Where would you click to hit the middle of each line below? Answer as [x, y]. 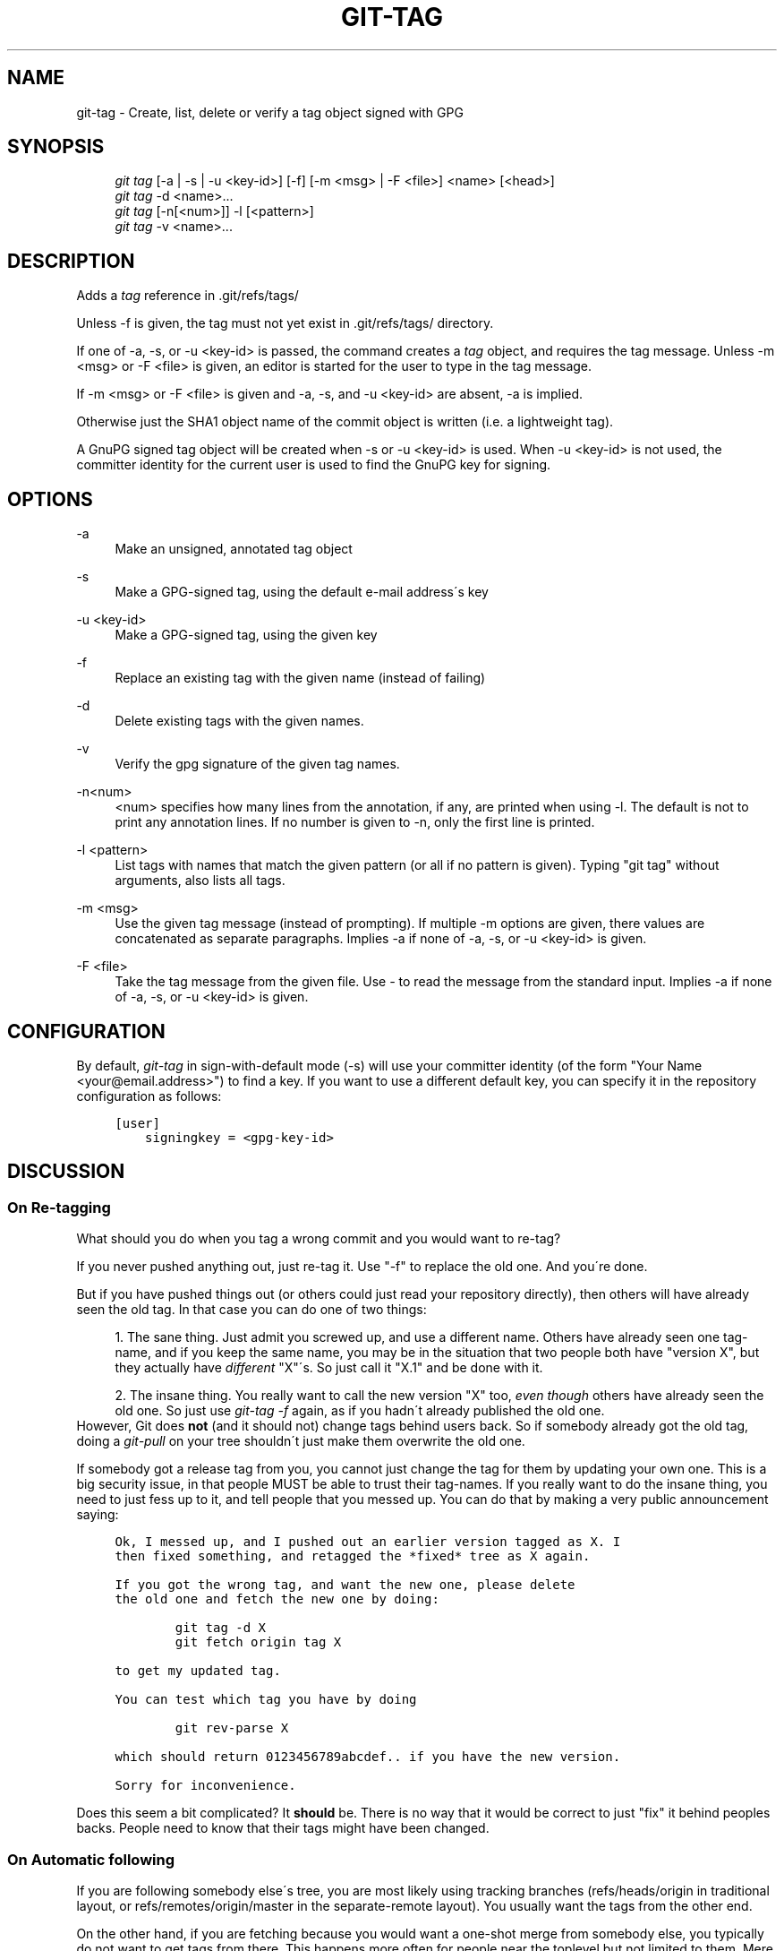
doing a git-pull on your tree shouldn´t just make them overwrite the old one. [301, 1441]
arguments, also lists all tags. [200, 881]
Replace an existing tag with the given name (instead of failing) [300, 678]
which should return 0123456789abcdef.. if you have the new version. [368, 1757]
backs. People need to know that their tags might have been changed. [283, 1828]
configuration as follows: [149, 1096]
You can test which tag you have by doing [266, 1700]
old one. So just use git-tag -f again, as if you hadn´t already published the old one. [360, 1411]
